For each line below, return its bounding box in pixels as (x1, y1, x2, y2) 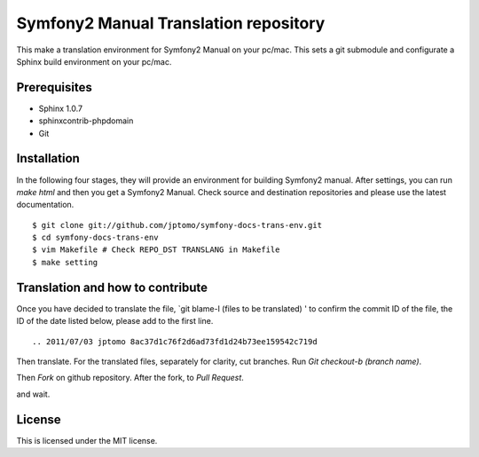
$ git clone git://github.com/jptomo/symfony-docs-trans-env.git (32, 220, 323, 230)
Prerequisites (16, 80, 92, 95)
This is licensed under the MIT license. (16, 435, 158, 445)
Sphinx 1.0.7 (38, 103, 83, 114)
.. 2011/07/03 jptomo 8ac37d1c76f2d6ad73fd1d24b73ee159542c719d (32, 336, 318, 346)
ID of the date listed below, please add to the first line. (16, 316, 214, 327)
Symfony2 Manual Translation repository (16, 13, 326, 33)
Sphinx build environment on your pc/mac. (16, 56, 172, 67)
